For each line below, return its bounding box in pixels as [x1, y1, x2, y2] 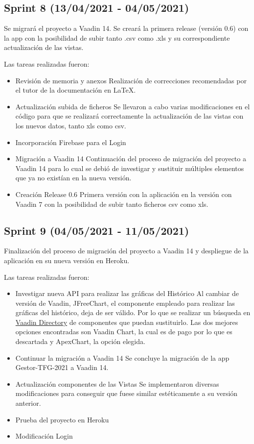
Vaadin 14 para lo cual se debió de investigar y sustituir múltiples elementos [15, 163, 244, 173]
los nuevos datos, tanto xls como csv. [15, 120, 126, 130]
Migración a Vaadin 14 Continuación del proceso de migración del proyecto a [15, 153, 246, 164]
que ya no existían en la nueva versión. [15, 173, 132, 183]
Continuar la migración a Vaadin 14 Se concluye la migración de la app [15, 352, 230, 363]
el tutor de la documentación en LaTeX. [15, 85, 136, 95]
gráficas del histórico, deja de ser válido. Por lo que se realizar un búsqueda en [15, 307, 251, 318]
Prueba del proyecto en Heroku [15, 414, 109, 424]
